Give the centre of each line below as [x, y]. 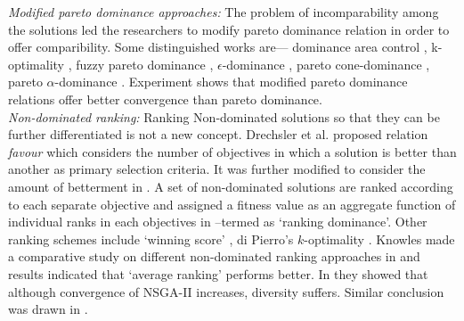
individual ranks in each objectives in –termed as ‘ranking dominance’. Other [218, 222]
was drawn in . [48, 309]
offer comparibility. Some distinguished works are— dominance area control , [218, 47]
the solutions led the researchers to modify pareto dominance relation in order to [229, 29]
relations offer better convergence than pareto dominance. [165, 99]
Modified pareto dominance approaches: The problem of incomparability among [224, 12]
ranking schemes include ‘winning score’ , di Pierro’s [151, 239]
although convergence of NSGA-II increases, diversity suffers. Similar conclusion [226, 291]
